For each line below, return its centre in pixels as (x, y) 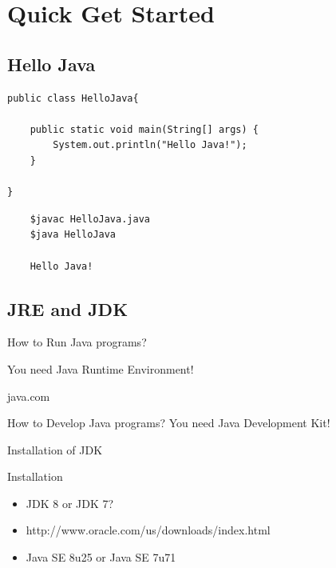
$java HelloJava (73, 235)
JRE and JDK (68, 308)
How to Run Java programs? (77, 342)
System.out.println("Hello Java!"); (150, 145)
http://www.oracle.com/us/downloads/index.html (148, 530)
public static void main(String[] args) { (144, 129)
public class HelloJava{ (73, 98)
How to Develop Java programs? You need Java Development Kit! (169, 423)
